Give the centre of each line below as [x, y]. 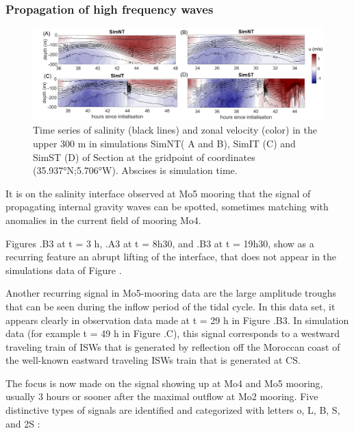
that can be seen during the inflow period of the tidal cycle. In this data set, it [170, 306]
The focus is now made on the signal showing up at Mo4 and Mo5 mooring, [164, 383]
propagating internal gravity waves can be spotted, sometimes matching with [167, 207]
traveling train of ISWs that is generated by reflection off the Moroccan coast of [173, 346]
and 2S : [23, 423]
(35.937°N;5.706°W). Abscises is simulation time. [135, 170]
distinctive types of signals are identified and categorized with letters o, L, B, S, [173, 410]
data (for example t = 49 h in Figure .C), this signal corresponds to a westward [173, 333]
